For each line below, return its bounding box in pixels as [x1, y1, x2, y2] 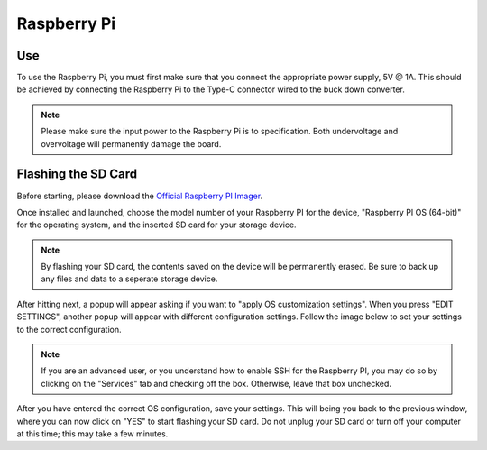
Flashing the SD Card [16, 167, 138, 182]
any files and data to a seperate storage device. [41, 273, 218, 284]
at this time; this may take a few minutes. [16, 428, 169, 439]
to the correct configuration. [16, 324, 122, 335]
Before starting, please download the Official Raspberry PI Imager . [16, 190, 263, 201]
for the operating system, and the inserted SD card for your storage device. [16, 219, 297, 230]
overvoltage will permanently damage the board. [41, 138, 222, 149]
